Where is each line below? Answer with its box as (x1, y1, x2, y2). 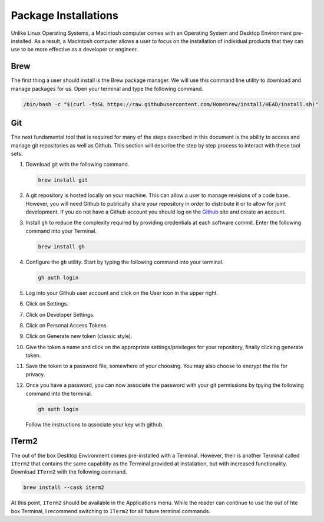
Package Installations (11, 9, 119, 22)
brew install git (38, 177, 88, 183)
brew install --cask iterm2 (23, 484, 104, 491)
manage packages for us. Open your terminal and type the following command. (11, 85, 203, 92)
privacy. (25, 370, 45, 377)
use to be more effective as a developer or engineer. (11, 46, 138, 53)
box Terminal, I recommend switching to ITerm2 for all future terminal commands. (11, 507, 210, 514)
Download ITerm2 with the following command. (11, 468, 127, 475)
